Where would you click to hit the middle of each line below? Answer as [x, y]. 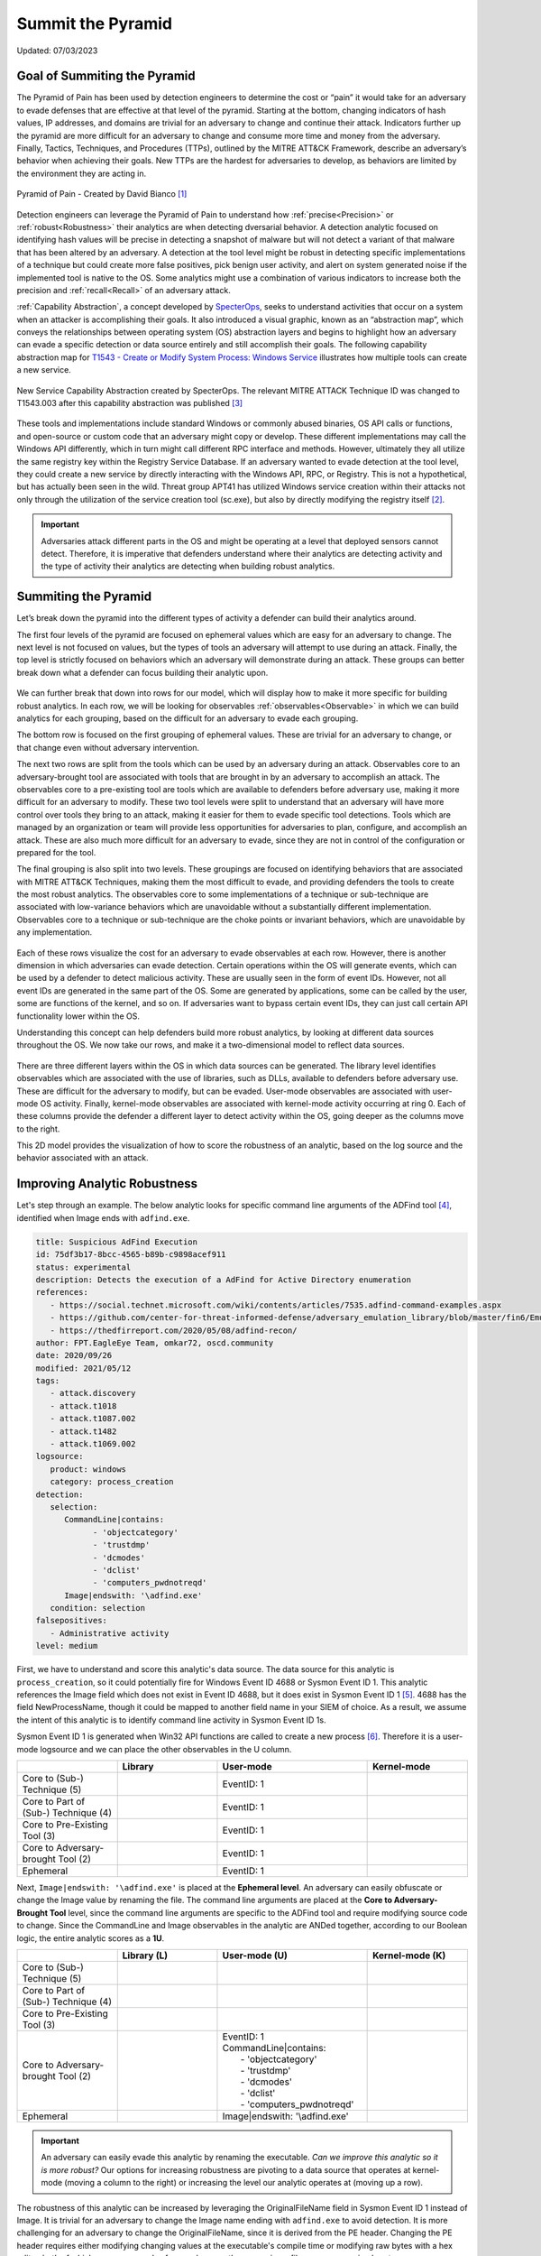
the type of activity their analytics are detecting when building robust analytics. [188, 566]
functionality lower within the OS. [78, 1016]
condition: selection [98, 1608]
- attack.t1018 [83, 1406]
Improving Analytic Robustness [107, 1183]
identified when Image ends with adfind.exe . [103, 1217]
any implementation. [55, 932]
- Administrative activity [110, 1633]
